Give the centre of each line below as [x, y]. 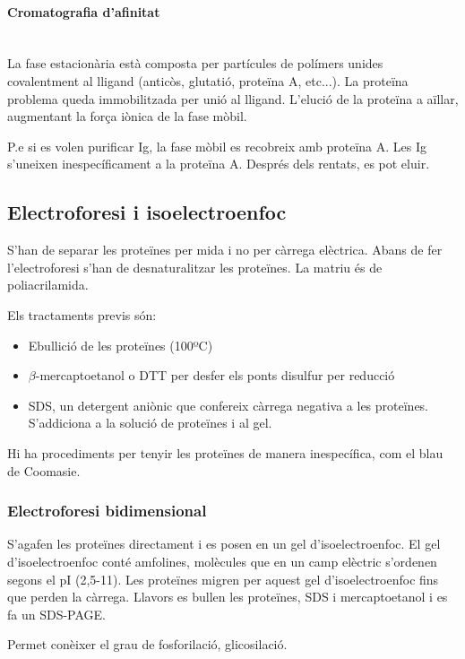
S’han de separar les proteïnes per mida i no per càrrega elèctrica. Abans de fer [225, 250]
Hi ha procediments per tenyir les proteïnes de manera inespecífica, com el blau [225, 452]
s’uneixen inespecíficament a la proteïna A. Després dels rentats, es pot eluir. [219, 164]
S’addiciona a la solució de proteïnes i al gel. [150, 423]
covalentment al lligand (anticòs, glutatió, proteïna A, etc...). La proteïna [208, 80]
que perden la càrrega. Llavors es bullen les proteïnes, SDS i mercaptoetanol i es [228, 597]
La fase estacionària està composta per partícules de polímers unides [195, 63]
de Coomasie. [44, 470]
